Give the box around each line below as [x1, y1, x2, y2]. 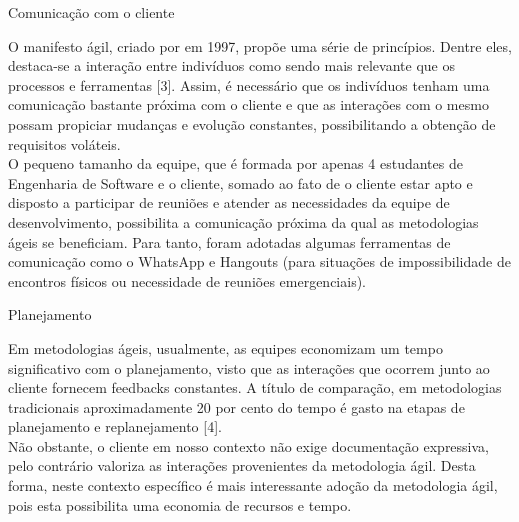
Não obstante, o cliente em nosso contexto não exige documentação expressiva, [8, 435, 490, 456]
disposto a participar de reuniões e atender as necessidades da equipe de [8, 192, 450, 213]
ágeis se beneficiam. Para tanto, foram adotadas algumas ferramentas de [8, 231, 451, 252]
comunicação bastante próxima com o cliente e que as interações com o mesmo [8, 94, 489, 115]
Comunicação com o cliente [8, 2, 175, 22]
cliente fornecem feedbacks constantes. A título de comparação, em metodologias [8, 377, 502, 398]
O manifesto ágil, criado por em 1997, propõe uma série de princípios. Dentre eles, [8, 35, 512, 56]
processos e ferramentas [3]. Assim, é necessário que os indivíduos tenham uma [8, 74, 490, 95]
